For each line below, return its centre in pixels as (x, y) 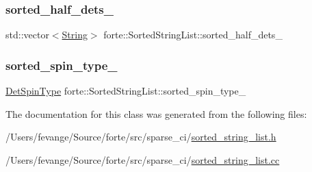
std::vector (27, 35)
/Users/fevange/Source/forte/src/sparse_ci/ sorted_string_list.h (141, 137)
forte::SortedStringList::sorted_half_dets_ (193, 35)
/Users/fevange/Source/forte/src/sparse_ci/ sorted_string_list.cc (143, 159)
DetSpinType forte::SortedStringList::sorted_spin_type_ (126, 91)
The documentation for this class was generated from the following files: (156, 113)
